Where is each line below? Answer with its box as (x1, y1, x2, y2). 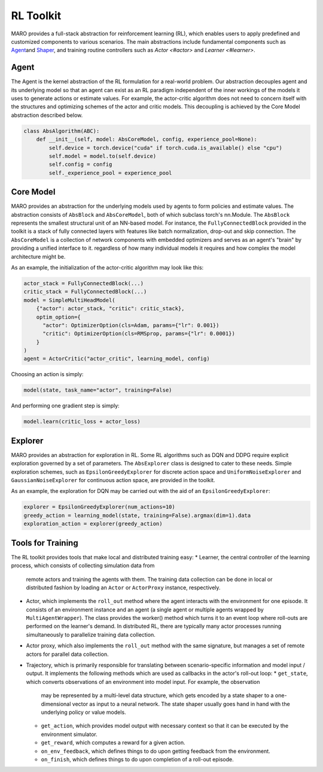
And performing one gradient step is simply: (11, 402, 120, 410)
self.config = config (48, 161, 112, 168)
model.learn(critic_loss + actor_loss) (23, 418, 141, 425)
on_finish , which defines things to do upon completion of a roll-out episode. (41, 755, 234, 763)
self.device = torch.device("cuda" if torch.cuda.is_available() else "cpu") (48, 144, 282, 151)
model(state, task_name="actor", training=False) (23, 387, 172, 393)
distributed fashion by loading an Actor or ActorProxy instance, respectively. (26, 584, 221, 591)
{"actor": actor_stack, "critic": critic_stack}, (36, 305, 185, 312)
